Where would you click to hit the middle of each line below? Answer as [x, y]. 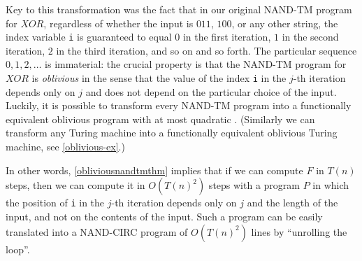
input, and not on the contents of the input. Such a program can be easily [164, 216]
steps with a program [254, 185]
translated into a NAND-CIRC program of [97, 231]
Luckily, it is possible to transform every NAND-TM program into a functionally [179, 105]
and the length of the [292, 203]
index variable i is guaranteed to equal [89, 37]
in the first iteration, [227, 37]
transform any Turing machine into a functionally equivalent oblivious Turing [172, 133]
